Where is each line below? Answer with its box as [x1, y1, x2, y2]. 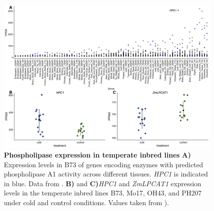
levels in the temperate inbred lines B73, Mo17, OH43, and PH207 [4, 188, 202, 198]
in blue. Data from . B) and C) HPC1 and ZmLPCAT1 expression [4, 178, 201, 188]
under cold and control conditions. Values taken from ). [4, 197, 169, 208]
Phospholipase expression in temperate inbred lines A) [4, 150, 191, 160]
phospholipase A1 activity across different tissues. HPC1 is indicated [4, 169, 208, 179]
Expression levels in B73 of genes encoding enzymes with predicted [4, 159, 203, 169]
